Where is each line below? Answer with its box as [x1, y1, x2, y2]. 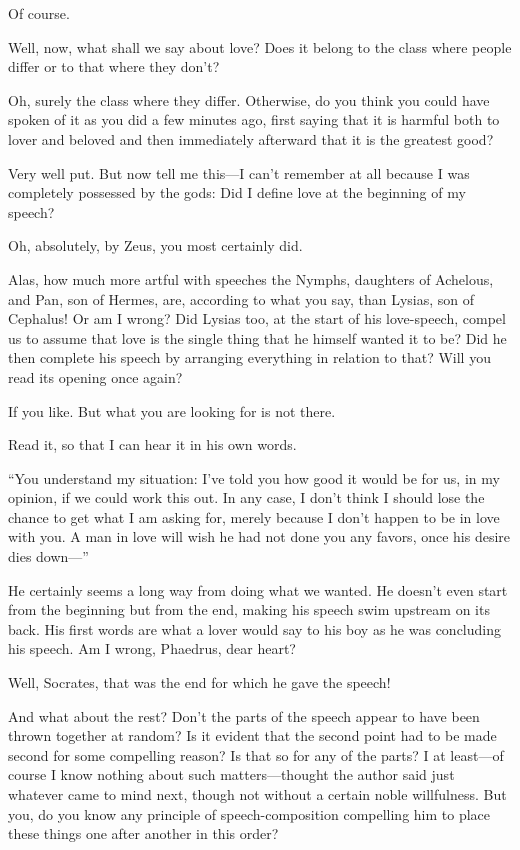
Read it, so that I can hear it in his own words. [8, 434, 297, 455]
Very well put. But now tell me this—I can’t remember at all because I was [8, 162, 470, 183]
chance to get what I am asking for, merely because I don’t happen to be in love [8, 506, 500, 527]
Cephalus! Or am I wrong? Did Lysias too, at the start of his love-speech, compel [8, 308, 506, 329]
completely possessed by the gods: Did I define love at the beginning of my [8, 182, 466, 203]
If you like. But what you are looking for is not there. [8, 400, 336, 421]
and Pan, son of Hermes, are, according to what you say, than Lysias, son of [8, 288, 475, 309]
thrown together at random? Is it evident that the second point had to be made [8, 725, 497, 746]
